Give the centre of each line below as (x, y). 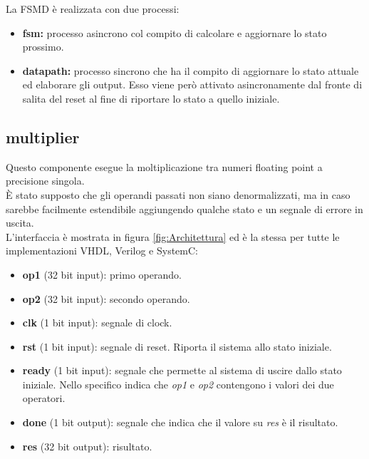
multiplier (43, 136)
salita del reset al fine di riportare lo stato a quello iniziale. (151, 98)
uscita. (20, 223)
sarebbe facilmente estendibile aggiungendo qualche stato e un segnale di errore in (184, 208)
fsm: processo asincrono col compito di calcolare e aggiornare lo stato (175, 32)
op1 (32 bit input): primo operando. (102, 274)
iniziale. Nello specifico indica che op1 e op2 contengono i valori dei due (178, 384)
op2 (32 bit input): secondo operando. (106, 298)
